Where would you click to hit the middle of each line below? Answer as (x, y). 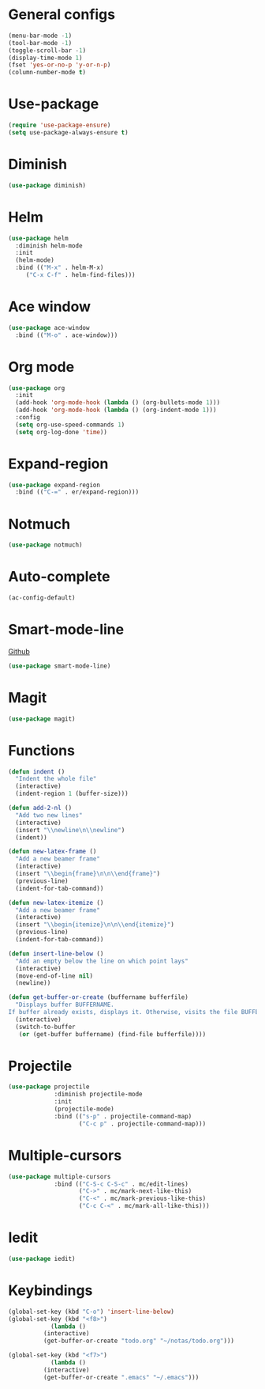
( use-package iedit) (42, 1258)
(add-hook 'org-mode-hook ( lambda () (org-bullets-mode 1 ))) (118, 403)
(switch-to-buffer (46, 1027)
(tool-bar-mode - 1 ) (40, 43)
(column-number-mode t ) (47, 73)
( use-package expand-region (54, 485)
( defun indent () (37, 772)
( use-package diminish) (47, 185)
